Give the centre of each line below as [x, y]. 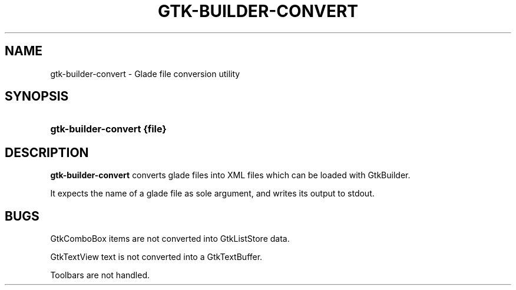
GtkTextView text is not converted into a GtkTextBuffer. [156, 257]
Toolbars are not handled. [100, 275]
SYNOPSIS [37, 96]
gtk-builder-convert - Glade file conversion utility [145, 74]
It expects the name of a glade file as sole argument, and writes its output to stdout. [212, 194]
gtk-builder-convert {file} [108, 129]
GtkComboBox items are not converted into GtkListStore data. [170, 239]
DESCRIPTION [47, 152]
